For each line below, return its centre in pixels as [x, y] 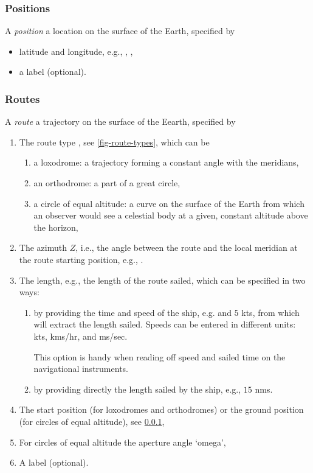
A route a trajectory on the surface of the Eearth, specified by [120, 121]
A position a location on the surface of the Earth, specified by [120, 31]
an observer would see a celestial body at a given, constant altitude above [171, 215]
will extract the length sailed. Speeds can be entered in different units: [165, 324]
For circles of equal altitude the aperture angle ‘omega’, [122, 442]
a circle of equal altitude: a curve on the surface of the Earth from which [169, 203]
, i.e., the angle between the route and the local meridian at [187, 247]
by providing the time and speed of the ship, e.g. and [132, 312]
